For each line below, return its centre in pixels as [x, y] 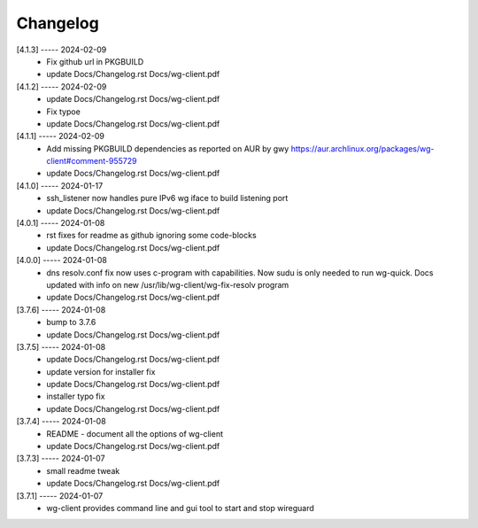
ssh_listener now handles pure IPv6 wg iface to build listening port [167, 198]
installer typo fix [76, 396]
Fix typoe [64, 112]
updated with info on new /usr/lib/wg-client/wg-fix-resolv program [168, 284]
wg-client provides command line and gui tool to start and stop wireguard [180, 508]
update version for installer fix [101, 371]
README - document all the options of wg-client [135, 433]
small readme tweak [83, 470]
